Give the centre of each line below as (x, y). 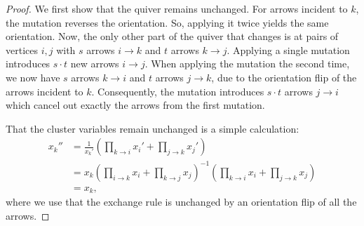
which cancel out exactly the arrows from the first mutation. (135, 105)
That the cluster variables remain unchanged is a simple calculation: (153, 128)
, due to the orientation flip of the (284, 77)
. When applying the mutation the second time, (247, 64)
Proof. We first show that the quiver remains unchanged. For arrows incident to (177, 8)
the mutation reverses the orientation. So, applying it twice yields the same (167, 22)
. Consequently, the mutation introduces (178, 91)
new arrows (95, 64)
